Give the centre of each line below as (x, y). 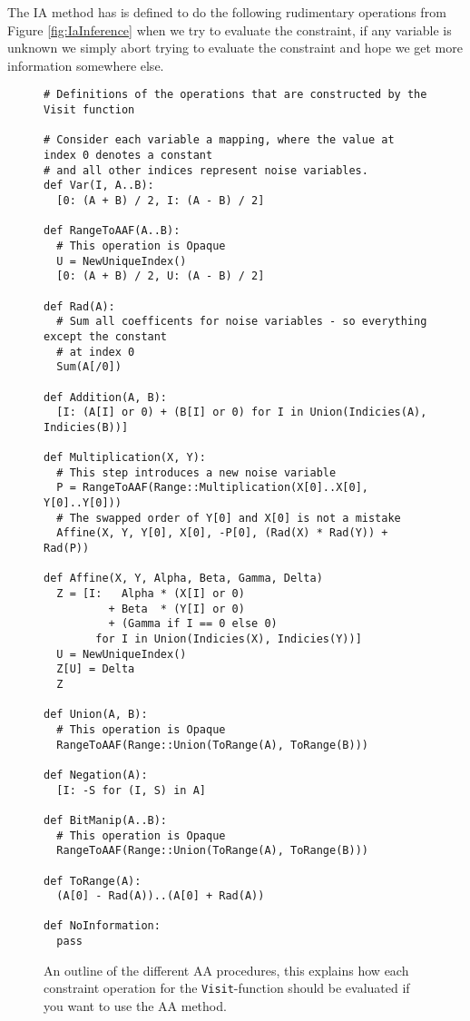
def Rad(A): (79, 306)
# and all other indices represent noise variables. (206, 170)
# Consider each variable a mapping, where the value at (219, 140)
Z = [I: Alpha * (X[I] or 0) (151, 594)
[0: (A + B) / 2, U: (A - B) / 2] (161, 276)
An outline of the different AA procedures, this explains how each (226, 970)
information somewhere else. (86, 65)
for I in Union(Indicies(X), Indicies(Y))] (229, 639)
